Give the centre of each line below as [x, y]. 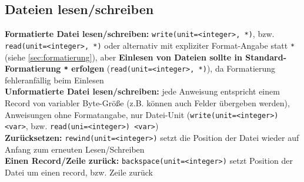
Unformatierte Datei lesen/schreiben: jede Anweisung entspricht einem [142, 91]
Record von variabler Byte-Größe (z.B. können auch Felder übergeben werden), [147, 102]
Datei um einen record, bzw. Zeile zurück [79, 172]
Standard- [266, 57]
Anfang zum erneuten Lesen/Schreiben [75, 149]
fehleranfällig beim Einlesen [54, 80]
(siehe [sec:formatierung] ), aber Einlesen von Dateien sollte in [123, 57]
